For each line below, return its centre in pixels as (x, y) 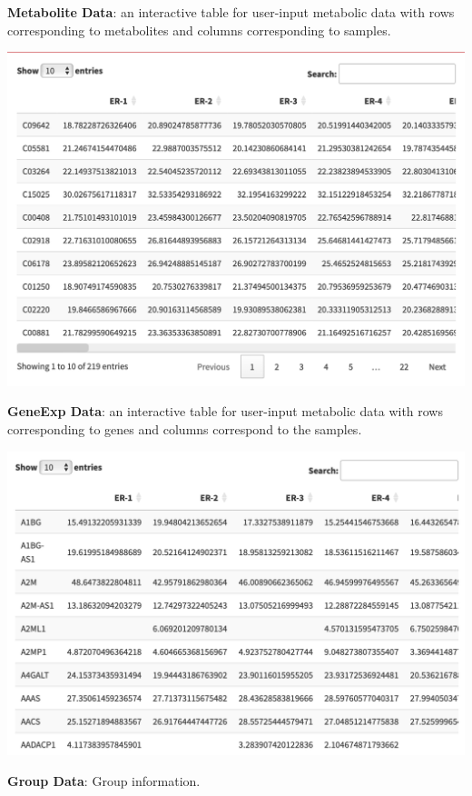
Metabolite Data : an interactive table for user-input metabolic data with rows (231, 12)
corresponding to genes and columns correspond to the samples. (185, 429)
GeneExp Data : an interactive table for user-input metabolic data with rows (225, 411)
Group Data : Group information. (104, 780)
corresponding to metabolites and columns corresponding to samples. (199, 30)
